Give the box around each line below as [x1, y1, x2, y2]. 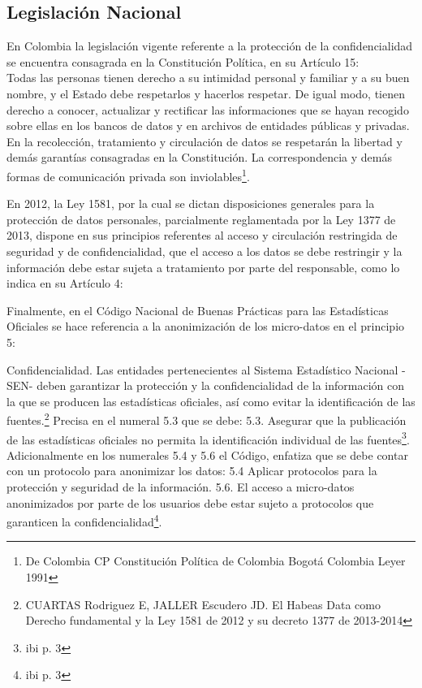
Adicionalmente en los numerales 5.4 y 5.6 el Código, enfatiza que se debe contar [6, 446, 408, 463]
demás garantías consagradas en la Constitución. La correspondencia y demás [6, 149, 392, 166]
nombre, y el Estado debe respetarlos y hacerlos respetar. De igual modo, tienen [6, 84, 405, 102]
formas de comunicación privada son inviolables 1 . [6, 165, 250, 184]
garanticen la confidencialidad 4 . [6, 511, 162, 530]
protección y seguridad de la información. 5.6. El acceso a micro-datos [6, 478, 355, 495]
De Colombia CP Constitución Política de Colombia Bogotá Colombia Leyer [25, 552, 406, 569]
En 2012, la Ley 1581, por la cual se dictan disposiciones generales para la [6, 195, 375, 212]
